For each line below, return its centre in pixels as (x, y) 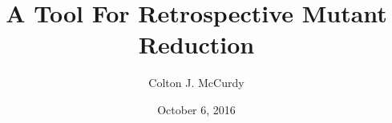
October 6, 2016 (196, 109)
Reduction (196, 44)
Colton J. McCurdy (196, 83)
